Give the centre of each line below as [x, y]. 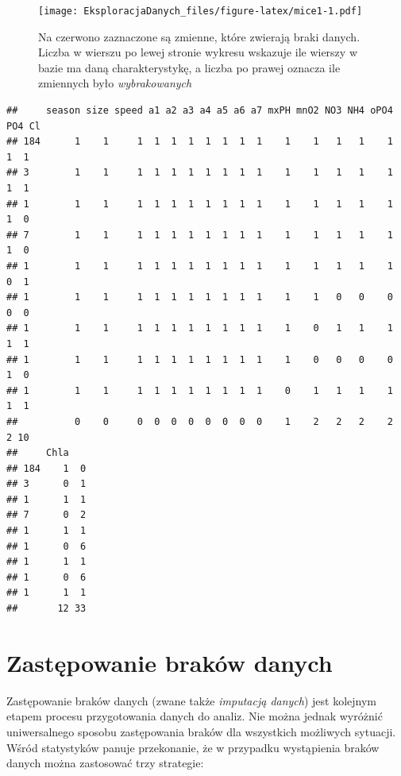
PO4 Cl [23, 126]
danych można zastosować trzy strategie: [105, 763]
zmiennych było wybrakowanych [115, 83]
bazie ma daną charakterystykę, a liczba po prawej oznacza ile [189, 67]
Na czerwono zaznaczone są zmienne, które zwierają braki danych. [199, 36]
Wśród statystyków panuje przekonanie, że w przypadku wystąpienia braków [193, 747]
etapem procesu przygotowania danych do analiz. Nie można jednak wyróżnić [195, 716]
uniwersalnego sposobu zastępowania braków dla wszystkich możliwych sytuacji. [201, 731]
